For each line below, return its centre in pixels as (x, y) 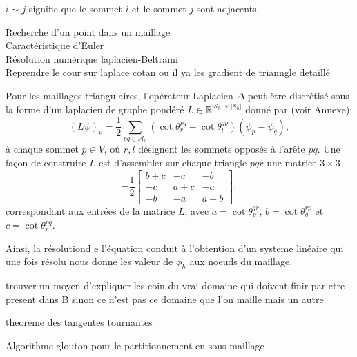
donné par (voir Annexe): (299, 109)
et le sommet (159, 8)
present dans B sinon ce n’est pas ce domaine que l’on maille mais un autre (165, 299)
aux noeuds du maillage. (241, 261)
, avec (197, 210)
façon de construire (46, 162)
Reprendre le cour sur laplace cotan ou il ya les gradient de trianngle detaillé (168, 72)
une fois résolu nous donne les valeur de (89, 261)
